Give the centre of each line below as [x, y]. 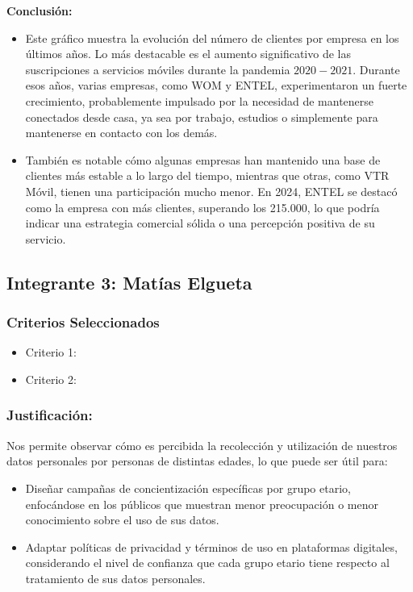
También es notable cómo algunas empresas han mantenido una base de [203, 159]
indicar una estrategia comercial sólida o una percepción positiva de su [200, 223]
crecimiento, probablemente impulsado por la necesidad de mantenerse [200, 100]
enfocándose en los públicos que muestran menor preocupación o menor [202, 504]
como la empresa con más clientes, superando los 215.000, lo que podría [202, 207]
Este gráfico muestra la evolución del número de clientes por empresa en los [212, 38]
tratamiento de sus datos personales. [115, 578]
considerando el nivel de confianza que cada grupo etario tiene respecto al [207, 563]
